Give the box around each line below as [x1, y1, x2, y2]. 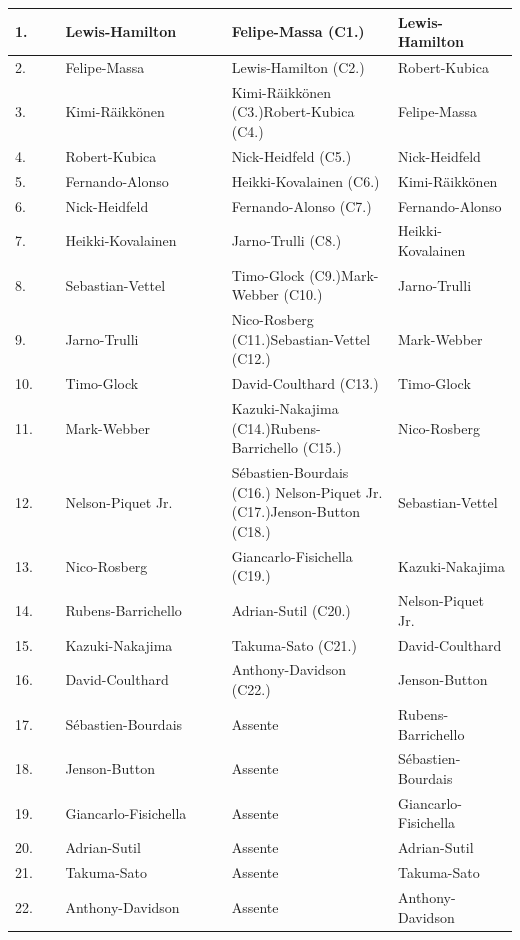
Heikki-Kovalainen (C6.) [231, 170, 380, 191]
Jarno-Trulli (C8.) [231, 230, 342, 251]
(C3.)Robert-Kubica [231, 101, 355, 122]
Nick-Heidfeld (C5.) [231, 145, 352, 166]
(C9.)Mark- [309, 264, 379, 285]
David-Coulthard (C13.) [231, 373, 379, 394]
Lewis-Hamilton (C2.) [231, 56, 365, 77]
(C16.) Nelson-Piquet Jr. [231, 481, 383, 502]
